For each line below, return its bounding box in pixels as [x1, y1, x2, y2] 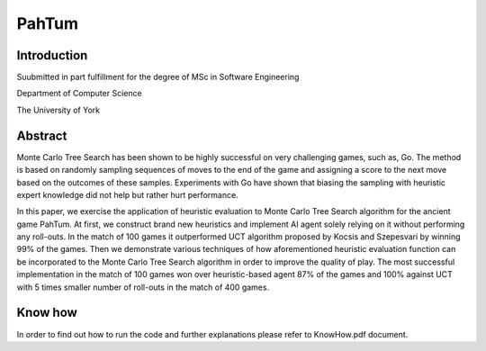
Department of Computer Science [16, 88, 143, 99]
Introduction [16, 48, 88, 63]
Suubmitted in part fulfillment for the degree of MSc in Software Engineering [16, 72, 300, 83]
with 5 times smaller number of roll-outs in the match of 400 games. [16, 282, 270, 292]
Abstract [16, 128, 67, 143]
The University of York [16, 104, 101, 115]
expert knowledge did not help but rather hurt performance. [16, 189, 238, 200]
